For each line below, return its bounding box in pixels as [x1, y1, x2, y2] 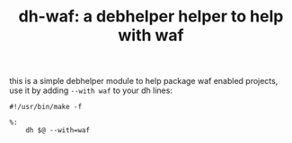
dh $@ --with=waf [25, 126, 91, 135]
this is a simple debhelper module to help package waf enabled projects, [9, 76, 279, 87]
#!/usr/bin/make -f [9, 103, 83, 112]
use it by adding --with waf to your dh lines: [9, 85, 173, 96]
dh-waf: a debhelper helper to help [18, 6, 284, 27]
